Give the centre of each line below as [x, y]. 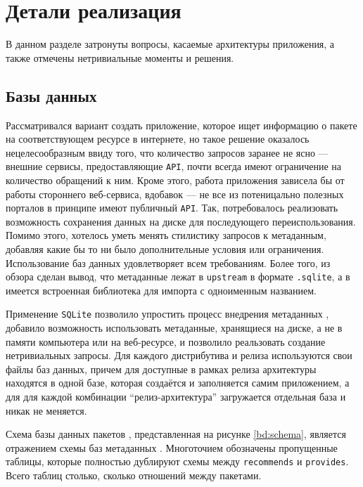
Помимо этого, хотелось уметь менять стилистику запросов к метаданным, [166, 235]
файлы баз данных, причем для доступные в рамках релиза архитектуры [161, 369]
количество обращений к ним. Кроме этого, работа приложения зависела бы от [175, 180]
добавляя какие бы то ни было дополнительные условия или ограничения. [165, 248]
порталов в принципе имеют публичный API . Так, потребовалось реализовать [172, 208]
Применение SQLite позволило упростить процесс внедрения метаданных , [167, 314]
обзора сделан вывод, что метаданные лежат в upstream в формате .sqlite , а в [178, 277]
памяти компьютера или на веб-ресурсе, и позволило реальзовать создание [166, 341]
